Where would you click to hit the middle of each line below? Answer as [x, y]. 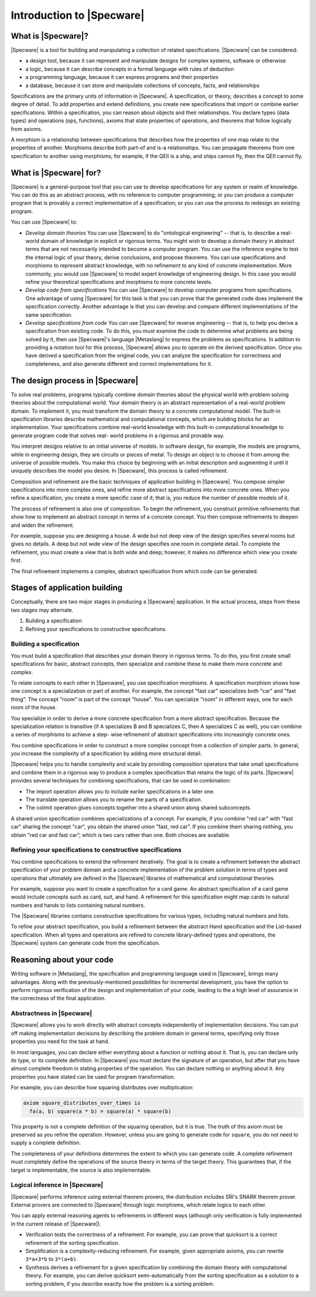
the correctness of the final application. [58, 999]
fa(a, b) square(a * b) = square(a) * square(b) [101, 1111]
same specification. [49, 315]
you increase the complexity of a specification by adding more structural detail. [106, 754]
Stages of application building [67, 588]
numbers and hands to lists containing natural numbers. [78, 905]
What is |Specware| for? [56, 173]
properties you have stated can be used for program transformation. [93, 1076]
